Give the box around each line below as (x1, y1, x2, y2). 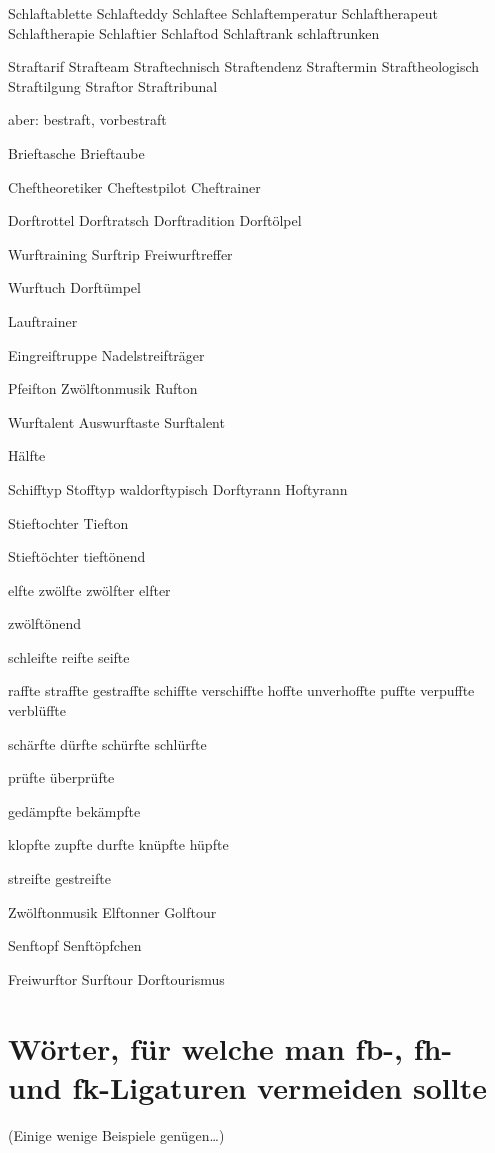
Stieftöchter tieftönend (8, 546, 146, 567)
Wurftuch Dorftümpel (8, 277, 141, 298)
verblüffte (8, 700, 66, 721)
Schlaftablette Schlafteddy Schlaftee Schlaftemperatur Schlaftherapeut (8, 3, 438, 23)
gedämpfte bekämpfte (8, 800, 141, 821)
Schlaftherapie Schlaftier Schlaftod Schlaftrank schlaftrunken (8, 22, 380, 43)
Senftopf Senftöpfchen (8, 935, 142, 956)
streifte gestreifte (8, 868, 111, 889)
